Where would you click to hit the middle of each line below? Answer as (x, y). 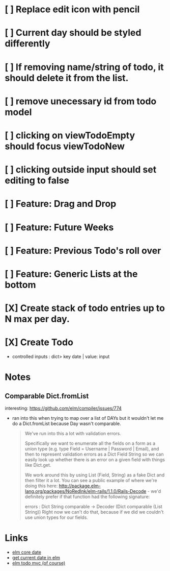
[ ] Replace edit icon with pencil (72, 9)
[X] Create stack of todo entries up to (85, 308)
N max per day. (37, 319)
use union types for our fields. (56, 517)
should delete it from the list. (67, 78)
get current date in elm (36, 557)
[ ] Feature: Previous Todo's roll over (83, 251)
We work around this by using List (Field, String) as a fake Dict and (95, 475)
